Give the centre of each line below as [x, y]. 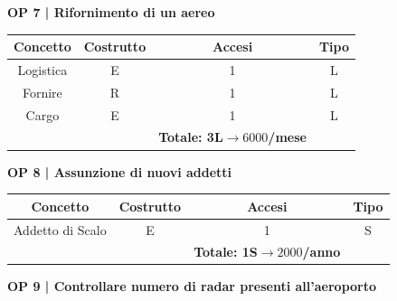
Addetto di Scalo [60, 229]
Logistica [43, 69]
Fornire [42, 92]
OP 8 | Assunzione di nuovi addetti [120, 171]
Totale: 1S [226, 252]
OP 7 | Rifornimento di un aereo [111, 12]
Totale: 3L [191, 137]
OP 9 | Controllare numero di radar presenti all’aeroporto [192, 286]
